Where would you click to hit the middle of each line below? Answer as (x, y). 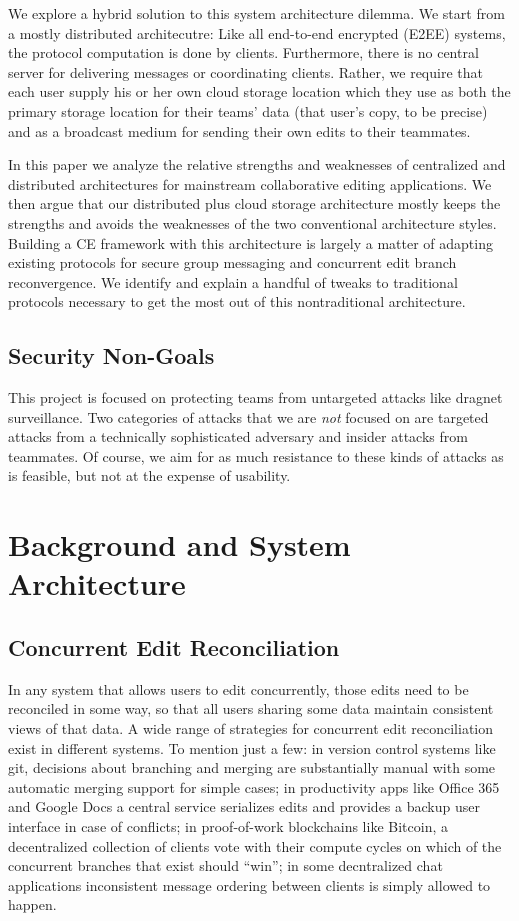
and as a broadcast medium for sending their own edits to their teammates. (239, 130)
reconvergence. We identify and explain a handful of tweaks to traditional (233, 281)
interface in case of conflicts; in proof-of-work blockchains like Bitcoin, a (228, 826)
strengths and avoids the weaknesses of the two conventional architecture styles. (252, 222)
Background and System (179, 544)
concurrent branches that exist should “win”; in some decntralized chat (225, 865)
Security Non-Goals (111, 355)
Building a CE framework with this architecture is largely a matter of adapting (250, 242)
